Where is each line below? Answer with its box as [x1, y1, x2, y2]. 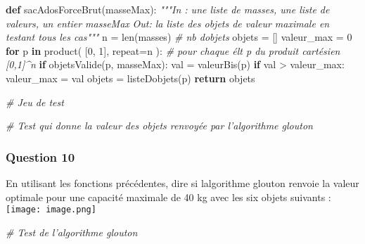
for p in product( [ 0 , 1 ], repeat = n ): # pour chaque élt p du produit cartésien [6, 43, 340, 58]
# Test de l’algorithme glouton [6, 224, 138, 239]
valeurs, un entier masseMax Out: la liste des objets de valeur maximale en [6, 15, 330, 30]
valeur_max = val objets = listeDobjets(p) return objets [6, 70, 255, 85]
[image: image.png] [6, 205, 96, 215]
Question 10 [6, 148, 75, 165]
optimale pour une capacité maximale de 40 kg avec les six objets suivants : [6, 189, 331, 204]
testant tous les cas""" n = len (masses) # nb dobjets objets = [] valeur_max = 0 [6, 30, 352, 44]
